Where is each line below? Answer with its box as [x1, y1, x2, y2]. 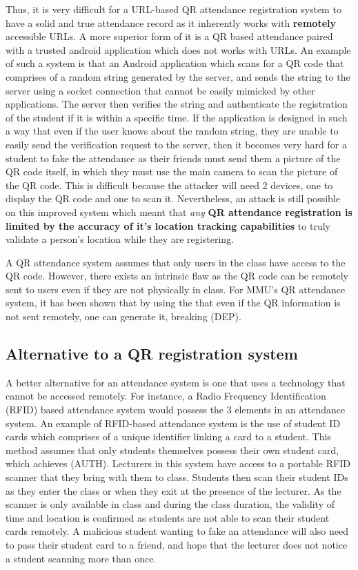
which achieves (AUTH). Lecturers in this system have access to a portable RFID [6, 456, 350, 471]
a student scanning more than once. [6, 551, 157, 565]
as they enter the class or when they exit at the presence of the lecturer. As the [6, 483, 341, 498]
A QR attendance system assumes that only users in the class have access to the [6, 255, 346, 269]
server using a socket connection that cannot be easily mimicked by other [6, 83, 315, 97]
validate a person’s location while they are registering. [6, 232, 234, 246]
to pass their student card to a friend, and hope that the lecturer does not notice [6, 537, 348, 551]
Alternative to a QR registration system [6, 343, 298, 364]
